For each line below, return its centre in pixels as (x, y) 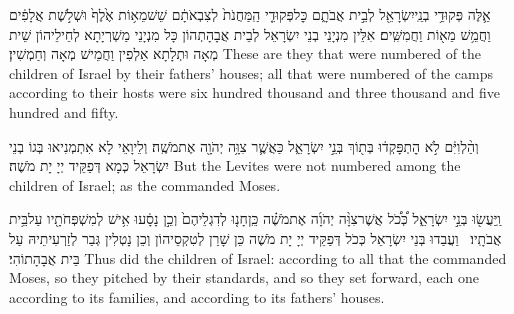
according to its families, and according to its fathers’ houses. (197, 296)
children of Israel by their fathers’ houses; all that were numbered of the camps (251, 72)
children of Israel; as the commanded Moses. (145, 184)
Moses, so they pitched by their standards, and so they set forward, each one (244, 277)
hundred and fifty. (64, 111)
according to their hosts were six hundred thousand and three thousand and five (255, 92)
